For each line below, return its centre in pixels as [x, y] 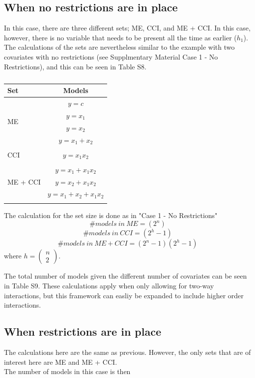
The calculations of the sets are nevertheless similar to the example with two [119, 47]
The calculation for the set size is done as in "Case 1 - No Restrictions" [111, 215]
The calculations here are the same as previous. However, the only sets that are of [127, 352]
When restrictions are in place [83, 331]
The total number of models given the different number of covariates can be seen [126, 276]
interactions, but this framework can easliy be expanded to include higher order [124, 295]
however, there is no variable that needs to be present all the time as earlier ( [120, 37]
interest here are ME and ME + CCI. [61, 362]
